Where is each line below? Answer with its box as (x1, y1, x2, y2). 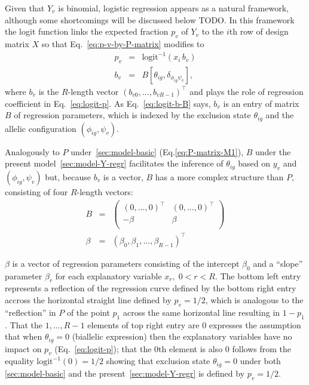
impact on (5, 342, 42, 355)
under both (240, 355, 281, 367)
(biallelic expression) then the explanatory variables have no (72, 330, 292, 343)
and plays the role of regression (189, 85, 304, 97)
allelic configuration (5, 122, 77, 134)
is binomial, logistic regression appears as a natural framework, (58, 2, 289, 14)
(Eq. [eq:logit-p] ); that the (54, 342, 152, 355)
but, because (45, 170, 91, 183)
